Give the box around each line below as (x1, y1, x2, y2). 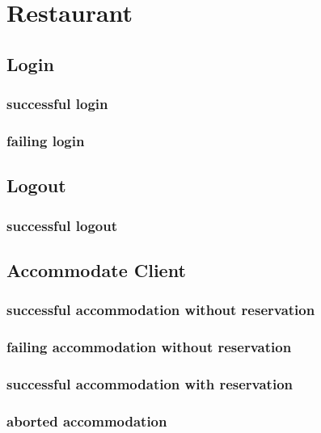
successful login (6, 94, 108, 114)
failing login (6, 130, 85, 150)
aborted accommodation (6, 410, 167, 431)
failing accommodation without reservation (6, 337, 292, 357)
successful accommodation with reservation (6, 373, 293, 393)
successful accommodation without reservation (6, 300, 315, 320)
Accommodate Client (6, 257, 186, 282)
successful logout (6, 215, 117, 235)
